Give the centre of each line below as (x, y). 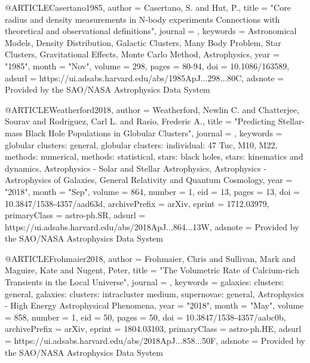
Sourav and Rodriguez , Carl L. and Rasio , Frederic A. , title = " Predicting (140, 121)
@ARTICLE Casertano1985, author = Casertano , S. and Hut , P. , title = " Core (148, 7)
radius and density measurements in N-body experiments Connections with (142, 19)
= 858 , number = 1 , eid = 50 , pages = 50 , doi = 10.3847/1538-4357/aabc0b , (145, 317)
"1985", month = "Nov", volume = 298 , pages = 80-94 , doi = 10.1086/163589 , (147, 65)
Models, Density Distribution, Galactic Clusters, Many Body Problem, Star (143, 42)
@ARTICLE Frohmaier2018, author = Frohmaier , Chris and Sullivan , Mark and (150, 258)
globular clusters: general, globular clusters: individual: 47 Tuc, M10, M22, (141, 144)
